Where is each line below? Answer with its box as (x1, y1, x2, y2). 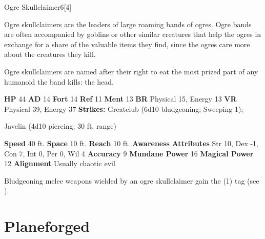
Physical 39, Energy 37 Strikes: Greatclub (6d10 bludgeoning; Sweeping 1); (4, 103, 243, 114)
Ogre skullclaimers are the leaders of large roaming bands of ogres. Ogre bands (4, 18, 252, 29)
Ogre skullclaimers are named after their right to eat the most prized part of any (4, 66, 258, 76)
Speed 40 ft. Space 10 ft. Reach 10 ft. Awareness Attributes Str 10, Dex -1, (4, 137, 258, 148)
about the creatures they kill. (4, 49, 96, 59)
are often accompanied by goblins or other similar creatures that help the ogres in (4, 29, 261, 39)
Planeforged (4, 215, 90, 236)
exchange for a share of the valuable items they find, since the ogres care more (4, 38, 250, 49)
